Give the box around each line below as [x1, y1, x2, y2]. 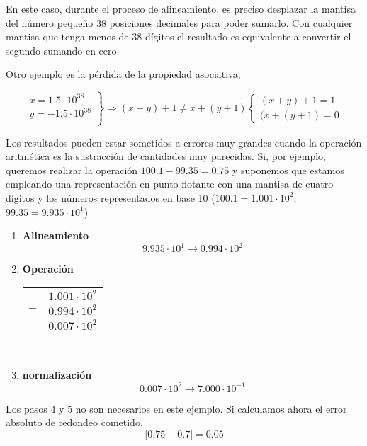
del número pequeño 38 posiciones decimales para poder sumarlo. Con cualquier [6, 15, 353, 30]
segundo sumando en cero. [6, 42, 120, 57]
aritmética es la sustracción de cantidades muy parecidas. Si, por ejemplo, [6, 149, 327, 164]
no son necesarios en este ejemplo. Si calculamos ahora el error [75, 401, 347, 416]
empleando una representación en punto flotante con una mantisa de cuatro [6, 176, 334, 191]
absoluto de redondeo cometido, [6, 415, 143, 430]
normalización [22, 367, 92, 382]
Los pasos [6, 401, 47, 416]
